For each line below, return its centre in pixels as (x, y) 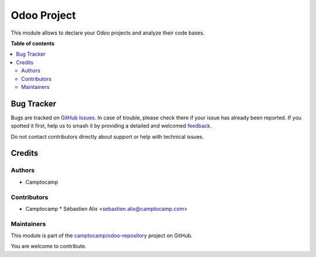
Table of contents (33, 43)
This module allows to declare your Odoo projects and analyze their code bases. (108, 33)
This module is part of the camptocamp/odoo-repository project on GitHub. (102, 236)
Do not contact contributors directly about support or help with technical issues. (107, 136)
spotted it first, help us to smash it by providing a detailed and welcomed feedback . (111, 126)
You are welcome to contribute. (49, 246)
